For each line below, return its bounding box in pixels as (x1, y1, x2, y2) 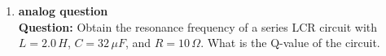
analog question (18, 2, 108, 19)
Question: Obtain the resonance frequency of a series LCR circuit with (18, 18, 378, 35)
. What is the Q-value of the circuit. (200, 34, 380, 51)
